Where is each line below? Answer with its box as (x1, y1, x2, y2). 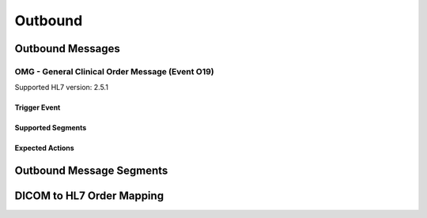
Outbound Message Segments (14, 164, 168, 178)
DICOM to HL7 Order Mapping (14, 190, 164, 203)
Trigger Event (14, 103, 61, 112)
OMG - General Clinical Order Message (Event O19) (14, 66, 214, 77)
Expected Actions (14, 143, 74, 153)
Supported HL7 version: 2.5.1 (14, 83, 108, 92)
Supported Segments (14, 123, 87, 133)
